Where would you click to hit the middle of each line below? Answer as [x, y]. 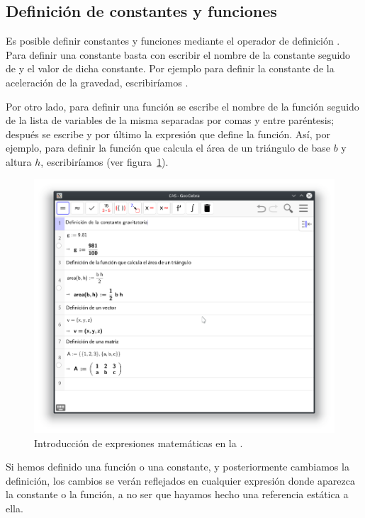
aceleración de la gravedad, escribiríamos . [97, 82]
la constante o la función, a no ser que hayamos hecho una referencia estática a [177, 494]
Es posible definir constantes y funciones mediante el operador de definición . [173, 41]
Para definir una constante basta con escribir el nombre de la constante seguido [178, 54]
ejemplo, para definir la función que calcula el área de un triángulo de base [168, 148]
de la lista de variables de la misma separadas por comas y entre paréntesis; [170, 120]
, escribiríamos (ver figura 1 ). [105, 161]
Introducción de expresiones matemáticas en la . [139, 443]
